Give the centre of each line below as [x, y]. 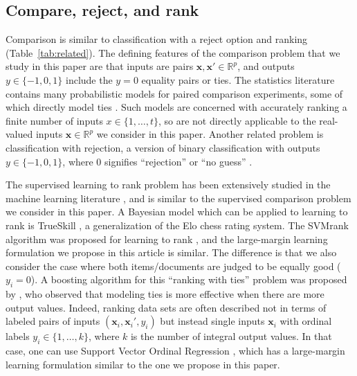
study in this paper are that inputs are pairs [100, 66]
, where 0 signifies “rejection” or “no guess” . [157, 161]
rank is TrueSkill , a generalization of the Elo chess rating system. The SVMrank [177, 225]
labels [18, 336]
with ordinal [306, 321]
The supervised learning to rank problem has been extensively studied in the [168, 185]
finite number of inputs [54, 120]
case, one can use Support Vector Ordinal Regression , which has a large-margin [175, 351]
